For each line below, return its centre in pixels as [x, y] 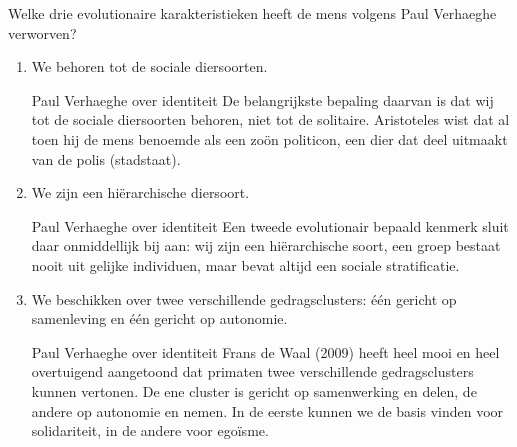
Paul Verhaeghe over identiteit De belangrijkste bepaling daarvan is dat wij [262, 99]
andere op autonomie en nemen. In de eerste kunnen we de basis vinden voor [267, 410]
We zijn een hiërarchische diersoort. [140, 192]
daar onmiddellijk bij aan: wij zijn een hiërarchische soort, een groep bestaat [266, 245]
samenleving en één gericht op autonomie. [159, 318]
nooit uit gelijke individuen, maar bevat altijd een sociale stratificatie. [245, 264]
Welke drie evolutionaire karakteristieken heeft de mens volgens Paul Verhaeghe [252, 13]
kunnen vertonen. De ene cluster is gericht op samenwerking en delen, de [254, 390]
